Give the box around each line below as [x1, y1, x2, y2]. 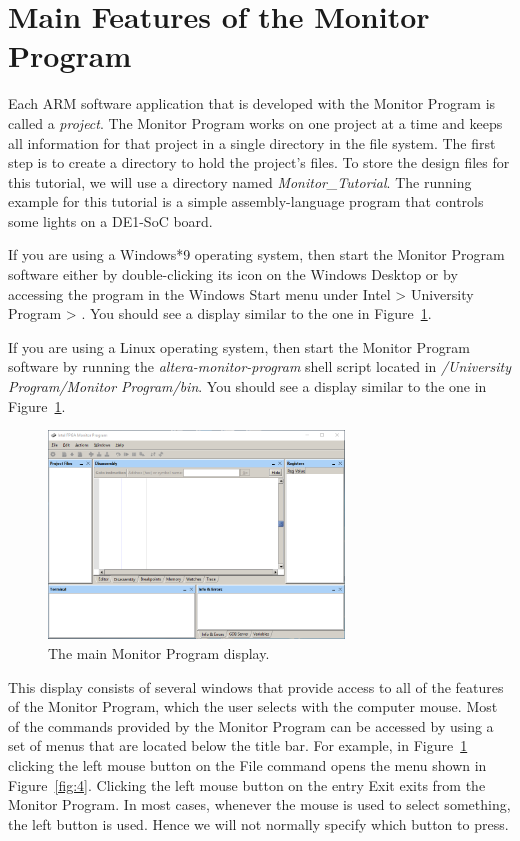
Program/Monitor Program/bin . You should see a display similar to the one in [8, 376, 487, 397]
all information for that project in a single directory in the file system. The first [8, 132, 496, 153]
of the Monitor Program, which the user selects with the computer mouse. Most [8, 696, 498, 717]
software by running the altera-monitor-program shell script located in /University [8, 356, 511, 377]
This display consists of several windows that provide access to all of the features [8, 676, 504, 697]
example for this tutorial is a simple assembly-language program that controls [8, 191, 484, 212]
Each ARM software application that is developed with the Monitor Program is [8, 93, 496, 114]
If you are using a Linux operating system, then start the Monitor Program [8, 336, 470, 357]
